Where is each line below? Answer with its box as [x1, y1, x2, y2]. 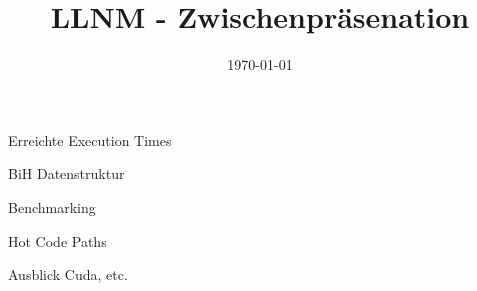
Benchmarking [8, 196, 96, 217]
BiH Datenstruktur [8, 163, 125, 184]
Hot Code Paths [8, 230, 107, 251]
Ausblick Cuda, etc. [8, 264, 128, 285]
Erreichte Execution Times [8, 129, 172, 150]
